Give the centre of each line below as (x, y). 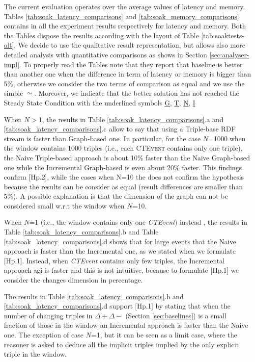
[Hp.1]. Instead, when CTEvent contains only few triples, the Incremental (114, 260)
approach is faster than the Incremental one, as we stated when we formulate (120, 251)
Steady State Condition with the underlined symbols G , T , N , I (100, 102)
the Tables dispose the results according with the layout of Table (101, 35)
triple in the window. (36, 354)
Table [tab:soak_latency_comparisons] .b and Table (81, 232)
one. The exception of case (44, 335)
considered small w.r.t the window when (64, 205)
